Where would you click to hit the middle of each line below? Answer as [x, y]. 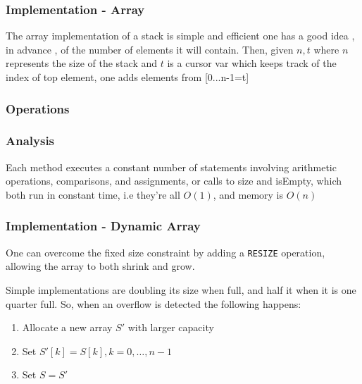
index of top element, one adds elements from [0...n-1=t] [127, 77]
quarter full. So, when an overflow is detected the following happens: [154, 303]
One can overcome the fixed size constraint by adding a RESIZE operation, [166, 252]
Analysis [30, 141]
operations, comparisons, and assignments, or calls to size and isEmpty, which [174, 181]
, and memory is [248, 194]
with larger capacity [171, 327]
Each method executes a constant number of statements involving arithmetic [171, 167]
